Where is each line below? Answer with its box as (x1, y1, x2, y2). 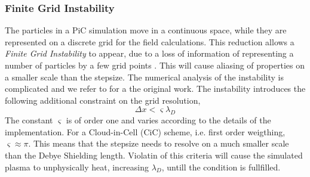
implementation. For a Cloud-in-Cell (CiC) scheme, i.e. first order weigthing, (5, 125, 286, 138)
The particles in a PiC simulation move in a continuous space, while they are (5, 24, 287, 36)
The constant (5, 114, 53, 126)
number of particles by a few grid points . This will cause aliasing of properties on (5, 59, 305, 71)
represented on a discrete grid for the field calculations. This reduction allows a (5, 35, 294, 48)
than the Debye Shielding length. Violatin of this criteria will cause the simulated (5, 148, 303, 161)
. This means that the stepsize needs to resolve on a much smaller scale (28, 137, 289, 150)
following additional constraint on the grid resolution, (5, 94, 201, 106)
